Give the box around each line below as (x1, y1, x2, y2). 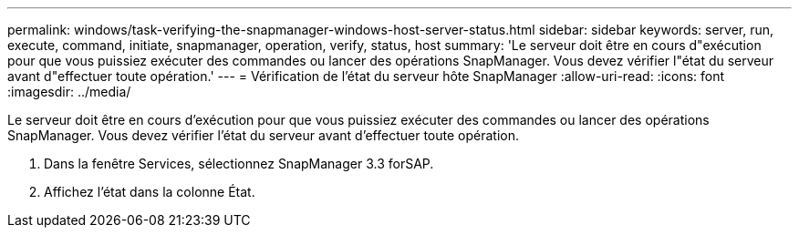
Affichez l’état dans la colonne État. (44, 184, 255, 199)
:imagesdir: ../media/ (7, 84, 131, 99)
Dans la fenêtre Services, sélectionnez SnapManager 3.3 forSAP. (44, 156, 434, 171)
